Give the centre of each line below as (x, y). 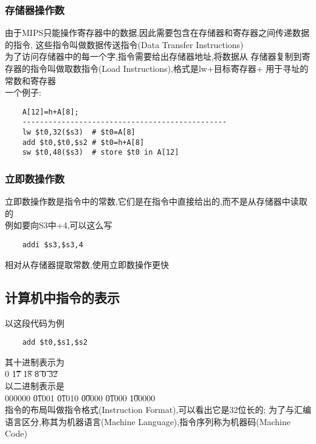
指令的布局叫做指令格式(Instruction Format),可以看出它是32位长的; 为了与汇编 (158, 410)
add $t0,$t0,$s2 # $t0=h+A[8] (83, 142)
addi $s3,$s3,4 (53, 245)
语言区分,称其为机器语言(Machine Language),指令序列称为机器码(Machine (148, 421)
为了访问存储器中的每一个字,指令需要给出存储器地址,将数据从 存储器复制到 (153, 56)
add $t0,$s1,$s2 (55, 343)
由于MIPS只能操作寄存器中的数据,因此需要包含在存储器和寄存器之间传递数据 (157, 33)
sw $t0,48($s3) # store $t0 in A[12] (101, 153)
